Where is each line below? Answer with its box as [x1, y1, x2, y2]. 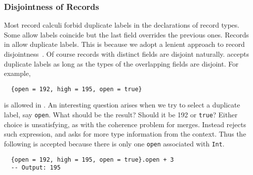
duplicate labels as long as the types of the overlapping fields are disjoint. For [4, 58, 239, 69]
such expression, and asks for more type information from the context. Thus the [4, 129, 246, 139]
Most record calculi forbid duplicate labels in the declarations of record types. [4, 20, 240, 30]
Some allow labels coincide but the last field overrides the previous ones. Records [4, 29, 249, 39]
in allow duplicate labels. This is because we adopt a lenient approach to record [4, 39, 245, 49]
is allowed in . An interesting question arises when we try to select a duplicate [4, 100, 240, 110]
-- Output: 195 [11, 164, 61, 172]
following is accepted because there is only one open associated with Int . [4, 138, 225, 148]
